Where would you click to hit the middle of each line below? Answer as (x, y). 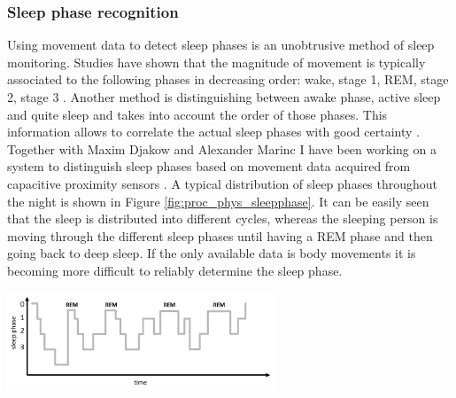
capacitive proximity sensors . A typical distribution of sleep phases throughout (223, 183)
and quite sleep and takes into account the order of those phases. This (197, 114)
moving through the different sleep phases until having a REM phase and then (220, 235)
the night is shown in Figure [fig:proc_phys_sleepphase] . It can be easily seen (218, 201)
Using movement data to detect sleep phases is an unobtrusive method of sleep (221, 45)
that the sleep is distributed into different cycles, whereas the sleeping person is (223, 219)
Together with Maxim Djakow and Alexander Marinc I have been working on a (222, 148)
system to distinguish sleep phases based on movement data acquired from (209, 166)
